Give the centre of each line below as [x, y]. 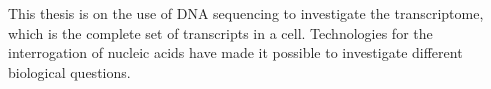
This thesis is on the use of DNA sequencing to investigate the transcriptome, [246, 13]
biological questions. [69, 71]
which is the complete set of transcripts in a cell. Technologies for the [220, 32]
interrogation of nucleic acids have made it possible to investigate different [235, 52]
